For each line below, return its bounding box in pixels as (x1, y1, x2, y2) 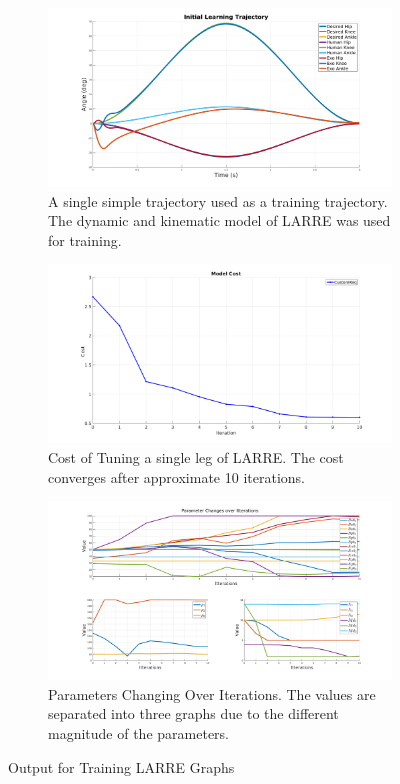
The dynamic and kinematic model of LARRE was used (48, 210, 391, 231)
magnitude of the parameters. (48, 723, 229, 744)
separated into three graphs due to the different (48, 703, 339, 724)
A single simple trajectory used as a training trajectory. (48, 190, 388, 211)
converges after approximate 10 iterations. (48, 466, 305, 487)
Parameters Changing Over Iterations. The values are (48, 683, 376, 704)
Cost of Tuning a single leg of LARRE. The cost (48, 447, 344, 468)
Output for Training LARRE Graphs (8, 756, 235, 777)
